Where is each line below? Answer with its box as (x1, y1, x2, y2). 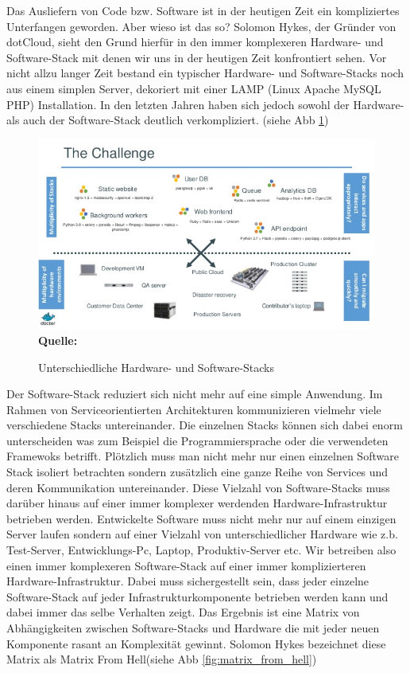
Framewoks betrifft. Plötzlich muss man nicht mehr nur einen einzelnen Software (6, 448, 399, 464)
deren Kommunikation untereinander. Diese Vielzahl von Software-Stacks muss (6, 479, 390, 495)
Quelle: (38, 331, 78, 348)
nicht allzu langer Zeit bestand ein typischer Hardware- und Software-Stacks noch (6, 65, 404, 81)
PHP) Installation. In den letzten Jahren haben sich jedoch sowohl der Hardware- (6, 96, 404, 112)
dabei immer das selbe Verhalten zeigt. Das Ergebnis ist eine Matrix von (6, 604, 360, 620)
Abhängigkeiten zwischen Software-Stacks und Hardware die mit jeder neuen (6, 620, 380, 636)
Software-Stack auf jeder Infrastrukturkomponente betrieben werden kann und (6, 588, 389, 605)
